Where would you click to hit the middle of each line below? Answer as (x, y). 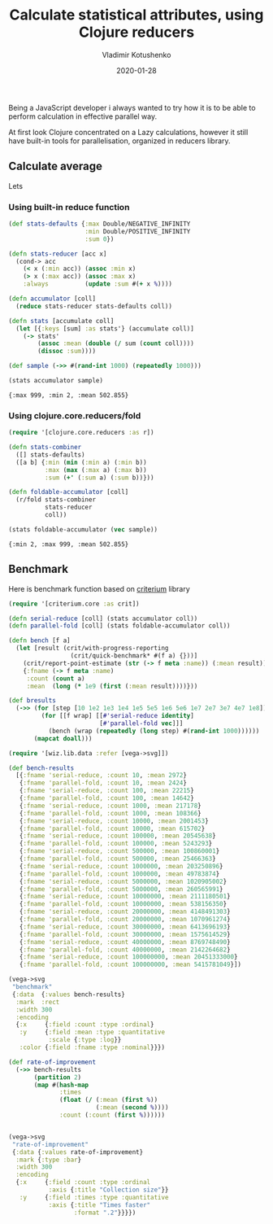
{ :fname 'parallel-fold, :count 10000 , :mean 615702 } (112, 828)
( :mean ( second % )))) (132, 1108)
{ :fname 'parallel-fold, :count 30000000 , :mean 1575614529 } (125, 934)
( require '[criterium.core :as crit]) (74, 604)
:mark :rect (38, 1002)
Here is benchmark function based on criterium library (100, 588)
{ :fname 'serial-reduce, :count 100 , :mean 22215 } (107, 791)
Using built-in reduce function (69, 207)
